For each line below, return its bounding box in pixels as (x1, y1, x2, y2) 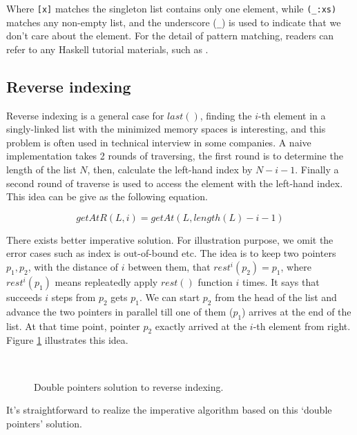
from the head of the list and (215, 290, 337, 304)
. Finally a (295, 162, 339, 177)
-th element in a (258, 108, 326, 122)
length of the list (6, 162, 77, 177)
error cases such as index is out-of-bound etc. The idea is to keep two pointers (6, 246, 336, 260)
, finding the (200, 108, 252, 122)
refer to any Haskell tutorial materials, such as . (6, 41, 209, 56)
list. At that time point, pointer (6, 318, 140, 333)
